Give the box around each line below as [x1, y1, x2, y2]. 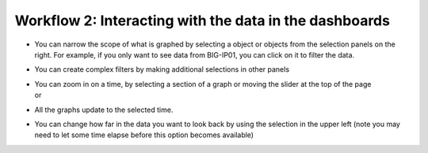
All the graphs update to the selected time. [34, 105, 174, 114]
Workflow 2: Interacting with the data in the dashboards [14, 12, 390, 29]
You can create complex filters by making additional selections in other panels [34, 65, 289, 74]
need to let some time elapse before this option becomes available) [34, 130, 254, 140]
